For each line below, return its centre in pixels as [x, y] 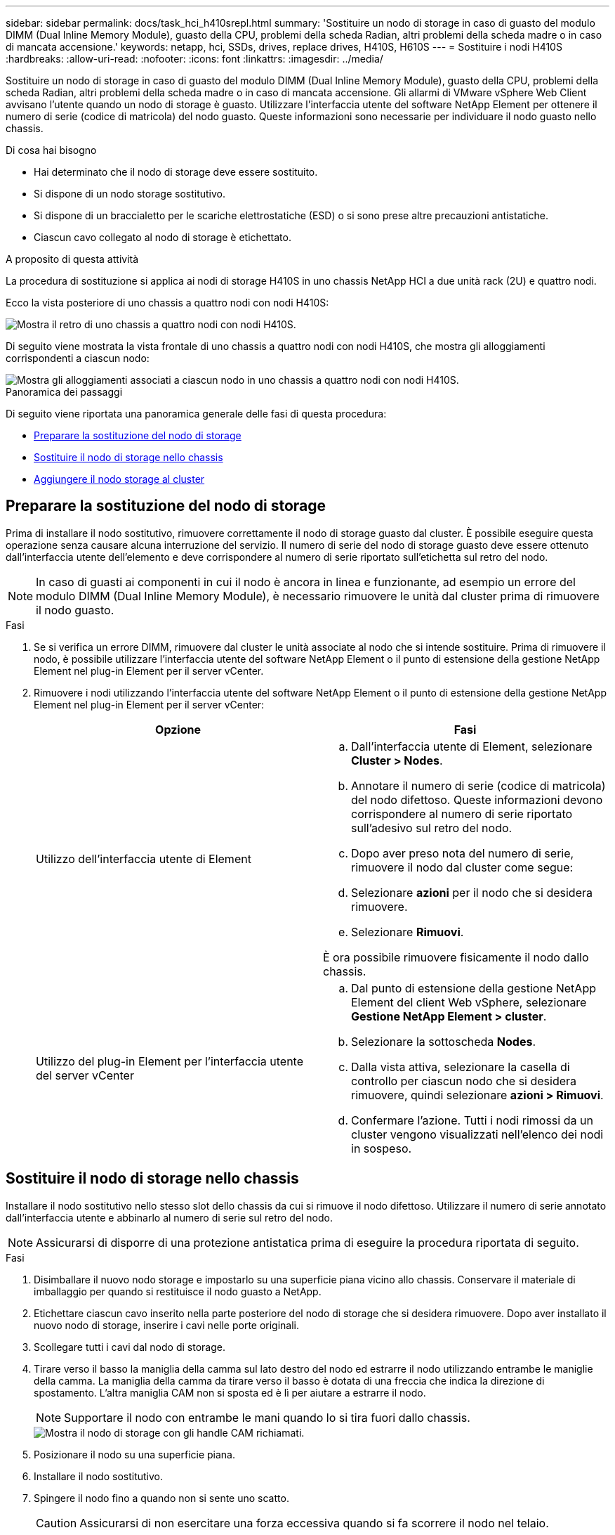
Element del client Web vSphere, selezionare [469, 1002]
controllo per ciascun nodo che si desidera [464, 1081]
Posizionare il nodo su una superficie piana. [135, 1454]
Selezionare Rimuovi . [408, 932]
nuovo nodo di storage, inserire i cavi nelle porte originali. [167, 1325]
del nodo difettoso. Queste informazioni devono [477, 799]
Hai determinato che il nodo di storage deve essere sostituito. [176, 172]
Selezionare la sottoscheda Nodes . [444, 1041]
